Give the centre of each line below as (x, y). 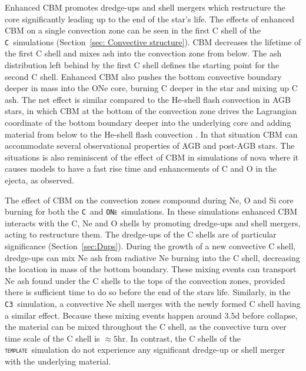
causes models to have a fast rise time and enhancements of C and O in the (141, 168)
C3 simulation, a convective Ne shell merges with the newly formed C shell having (153, 303)
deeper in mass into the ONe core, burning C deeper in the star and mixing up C (151, 88)
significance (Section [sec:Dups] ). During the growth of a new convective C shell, (150, 246)
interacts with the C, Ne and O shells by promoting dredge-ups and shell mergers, (153, 223)
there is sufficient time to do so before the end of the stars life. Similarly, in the (148, 292)
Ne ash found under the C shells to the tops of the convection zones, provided (145, 280)
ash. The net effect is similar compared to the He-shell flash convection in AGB (148, 99)
